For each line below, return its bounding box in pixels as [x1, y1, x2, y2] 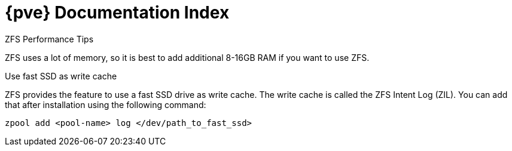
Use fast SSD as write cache [5, 70, 117, 81]
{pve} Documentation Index [5, 2, 230, 23]
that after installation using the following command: [5, 99, 206, 110]
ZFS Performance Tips [5, 33, 94, 44]
